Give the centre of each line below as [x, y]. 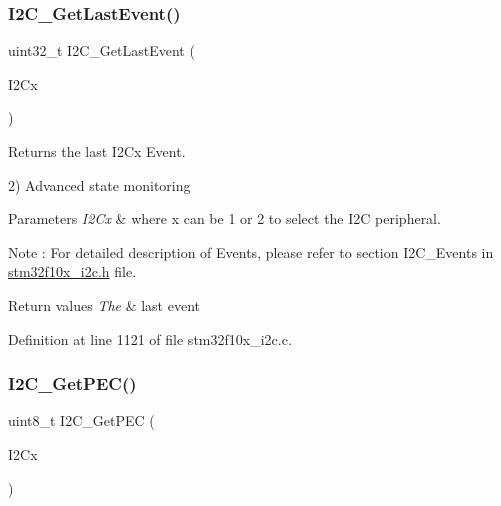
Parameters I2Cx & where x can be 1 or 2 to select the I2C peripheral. [224, 218]
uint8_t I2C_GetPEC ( [81, 420]
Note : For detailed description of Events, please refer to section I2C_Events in [251, 251]
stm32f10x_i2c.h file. [72, 271]
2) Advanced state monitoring [99, 184]
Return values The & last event [104, 304]
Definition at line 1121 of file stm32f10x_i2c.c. [150, 338]
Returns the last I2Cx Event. [97, 151]
